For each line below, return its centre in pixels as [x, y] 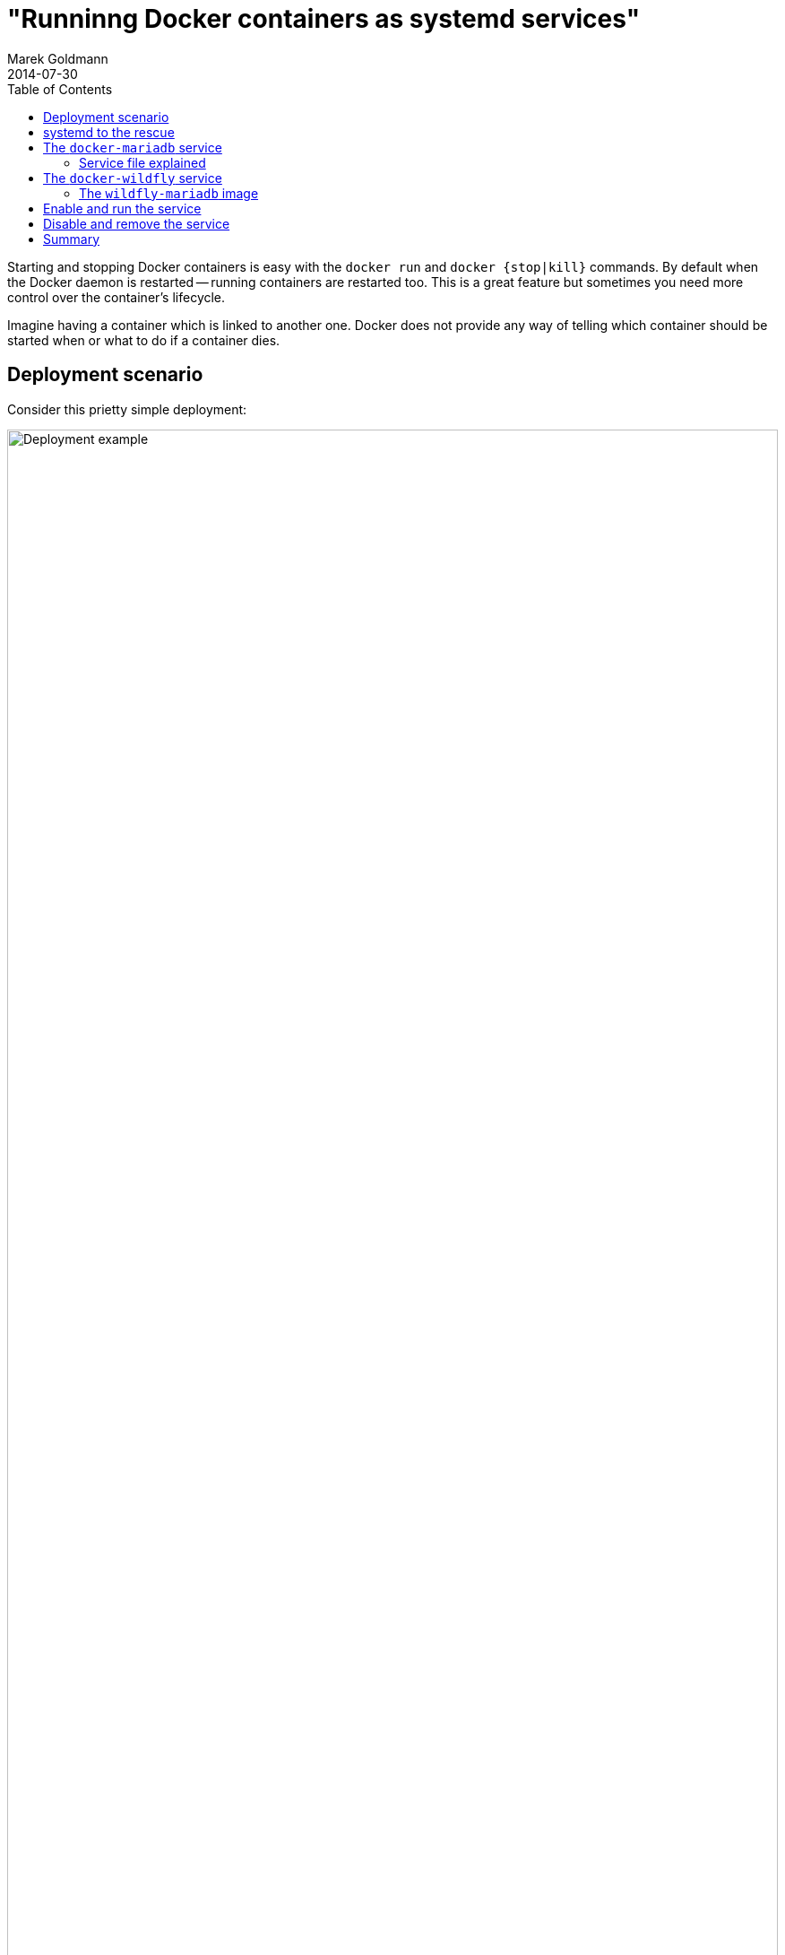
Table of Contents [60, 89]
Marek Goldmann [58, 58]
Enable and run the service [122, 208]
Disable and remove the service [137, 223]
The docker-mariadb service [133, 147]
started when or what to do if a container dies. [144, 340]
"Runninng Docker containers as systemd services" [324, 19]
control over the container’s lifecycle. [116, 297]
